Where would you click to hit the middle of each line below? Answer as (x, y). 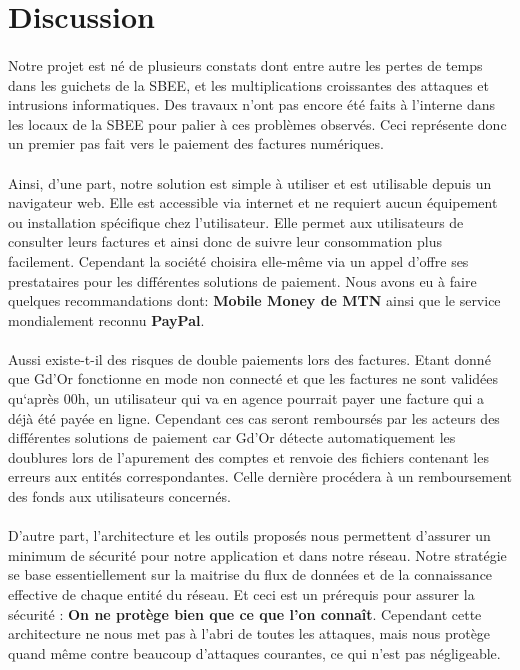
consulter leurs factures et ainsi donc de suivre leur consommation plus (225, 241)
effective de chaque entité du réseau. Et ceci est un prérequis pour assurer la (241, 594)
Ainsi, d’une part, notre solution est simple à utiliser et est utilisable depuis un (250, 182)
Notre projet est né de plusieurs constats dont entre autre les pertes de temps (245, 64)
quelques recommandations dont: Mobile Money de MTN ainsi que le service (254, 300)
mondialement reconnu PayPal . (106, 319)
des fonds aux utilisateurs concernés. (119, 496)
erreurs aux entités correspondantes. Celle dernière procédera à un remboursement (260, 476)
